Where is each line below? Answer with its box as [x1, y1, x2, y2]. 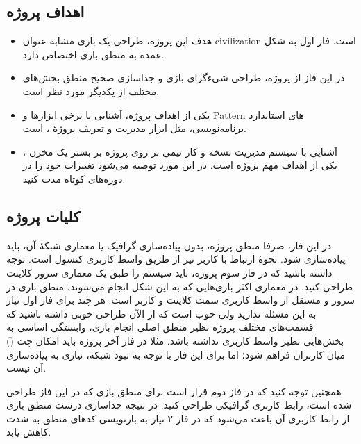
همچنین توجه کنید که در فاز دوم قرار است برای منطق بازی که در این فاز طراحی [6, 384, 342, 398]
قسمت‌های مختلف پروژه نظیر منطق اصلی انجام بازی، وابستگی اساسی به [6, 320, 314, 334]
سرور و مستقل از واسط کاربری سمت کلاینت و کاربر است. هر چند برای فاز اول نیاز [6, 293, 355, 307]
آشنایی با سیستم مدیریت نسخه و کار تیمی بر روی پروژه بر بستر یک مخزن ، [22, 144, 337, 158]
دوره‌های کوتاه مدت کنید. [22, 171, 126, 186]
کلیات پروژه [6, 205, 81, 227]
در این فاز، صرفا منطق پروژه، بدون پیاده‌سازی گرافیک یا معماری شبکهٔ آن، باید [6, 238, 332, 252]
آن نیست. [6, 361, 47, 375]
